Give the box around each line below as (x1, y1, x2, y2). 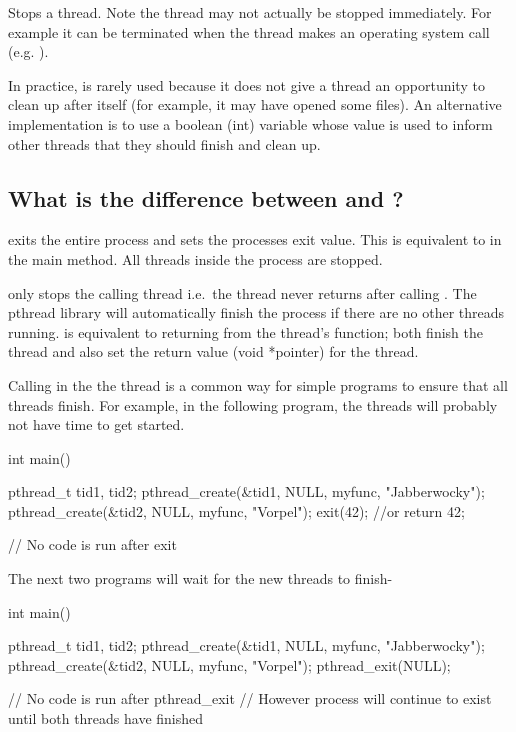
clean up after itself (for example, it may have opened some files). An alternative (8, 94, 502, 115)
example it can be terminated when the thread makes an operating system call (8, 21, 490, 42)
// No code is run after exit (8, 534, 177, 555)
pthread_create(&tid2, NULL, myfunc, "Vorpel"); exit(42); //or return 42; (8, 500, 465, 521)
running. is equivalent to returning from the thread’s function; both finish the (8, 321, 483, 342)
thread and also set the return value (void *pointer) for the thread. (8, 341, 419, 362)
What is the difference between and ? (8, 182, 404, 213)
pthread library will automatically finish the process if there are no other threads (8, 302, 505, 323)
